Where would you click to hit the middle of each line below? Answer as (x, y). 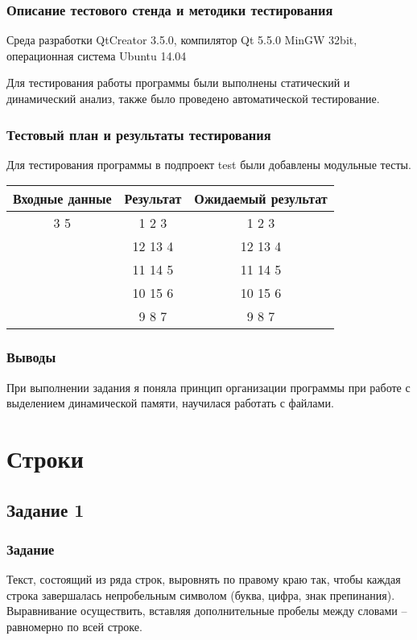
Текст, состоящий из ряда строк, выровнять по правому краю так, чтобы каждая (204, 579)
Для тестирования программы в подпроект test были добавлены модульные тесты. (209, 164)
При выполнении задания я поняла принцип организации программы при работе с (208, 387)
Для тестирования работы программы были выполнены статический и (178, 83)
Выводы (31, 357)
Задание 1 (45, 509)
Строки (45, 458)
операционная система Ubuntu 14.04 (97, 55)
